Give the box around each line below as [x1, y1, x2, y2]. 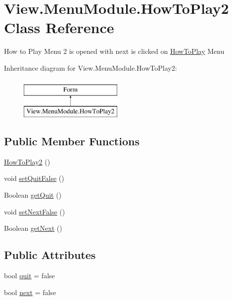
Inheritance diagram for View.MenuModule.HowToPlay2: [4, 62, 177, 73]
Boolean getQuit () [4, 190, 62, 200]
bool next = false [4, 287, 56, 297]
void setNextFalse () [4, 206, 65, 216]
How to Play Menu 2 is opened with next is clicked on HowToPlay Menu [4, 46, 225, 56]
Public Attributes [4, 247, 96, 262]
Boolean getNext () [4, 223, 62, 233]
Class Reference [4, 17, 114, 38]
